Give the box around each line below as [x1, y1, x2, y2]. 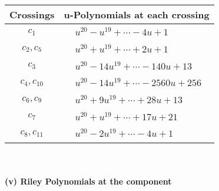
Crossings [9, 8, 55, 21]
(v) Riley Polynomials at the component [5, 174, 172, 187]
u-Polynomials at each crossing [64, 8, 210, 21]
